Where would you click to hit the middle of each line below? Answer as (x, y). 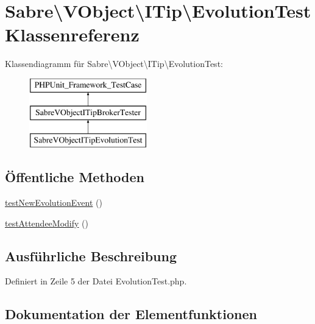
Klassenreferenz (72, 34)
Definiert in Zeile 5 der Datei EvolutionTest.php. (96, 281)
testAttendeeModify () (47, 223)
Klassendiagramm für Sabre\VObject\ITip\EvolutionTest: (114, 64)
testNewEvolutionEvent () (54, 202)
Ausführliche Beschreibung (91, 255)
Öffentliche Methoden (75, 177)
